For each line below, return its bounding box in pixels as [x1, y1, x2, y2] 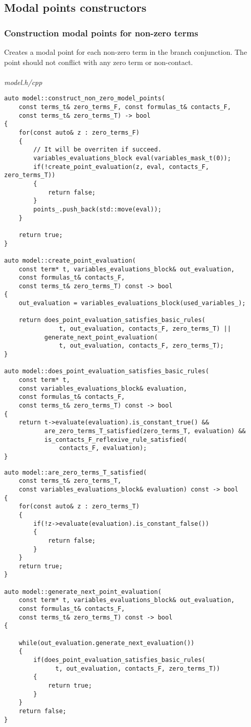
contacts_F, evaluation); [59, 444, 147, 452]
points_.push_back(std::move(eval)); [33, 205, 162, 213]
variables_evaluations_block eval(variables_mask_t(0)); [33, 154, 231, 162]
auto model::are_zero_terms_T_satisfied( [4, 468, 147, 476]
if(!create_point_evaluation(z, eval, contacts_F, [33, 163, 209, 170]
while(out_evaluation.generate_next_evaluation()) [18, 639, 195, 647]
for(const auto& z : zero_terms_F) [18, 129, 140, 136]
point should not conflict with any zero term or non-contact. [4, 56, 193, 67]
